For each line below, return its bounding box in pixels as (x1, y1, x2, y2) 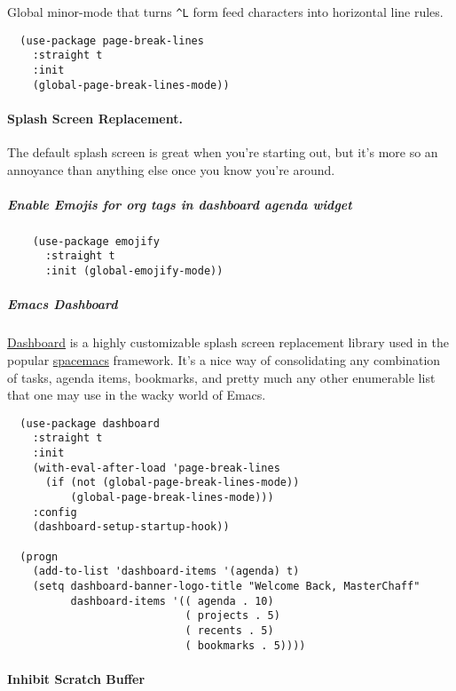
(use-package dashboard (20, 417, 160, 430)
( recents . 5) (185, 623, 274, 637)
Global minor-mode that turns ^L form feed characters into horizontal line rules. (7, 3, 444, 20)
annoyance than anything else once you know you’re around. (7, 160, 335, 179)
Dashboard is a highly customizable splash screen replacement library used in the (7, 333, 449, 352)
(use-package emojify (32, 234, 160, 248)
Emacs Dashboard (7, 295, 118, 314)
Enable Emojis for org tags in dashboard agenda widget (7, 195, 352, 213)
